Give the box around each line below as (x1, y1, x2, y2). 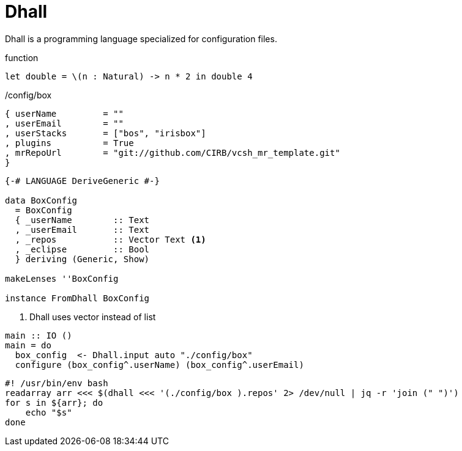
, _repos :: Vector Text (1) (15, 234, 206, 244)
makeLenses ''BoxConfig (5, 273, 119, 284)
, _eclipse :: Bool (15, 244, 150, 254)
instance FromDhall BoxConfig (5, 293, 150, 303)
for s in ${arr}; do (5, 397, 103, 408)
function (5, 52, 39, 63)
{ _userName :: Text (15, 215, 150, 225)
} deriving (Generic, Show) (15, 254, 150, 264)
